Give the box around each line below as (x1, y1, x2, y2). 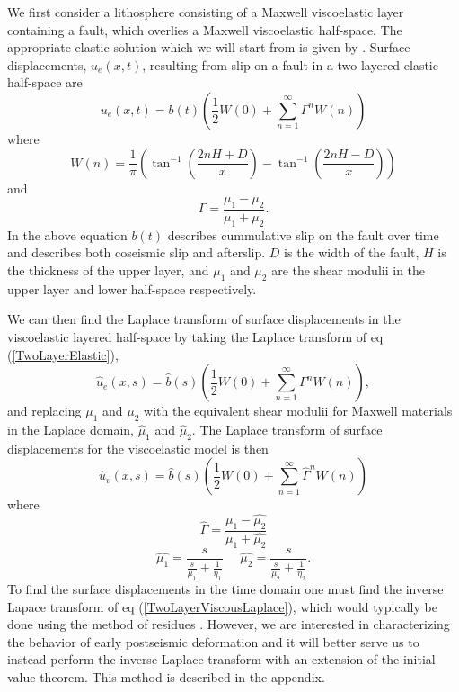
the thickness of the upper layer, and (7, 260, 209, 279)
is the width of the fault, (284, 243, 419, 262)
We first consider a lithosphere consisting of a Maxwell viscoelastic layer (7, 3, 404, 21)
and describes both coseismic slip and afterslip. (7, 243, 266, 262)
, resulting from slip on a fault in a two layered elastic (142, 55, 438, 74)
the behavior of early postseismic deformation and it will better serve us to (7, 632, 419, 651)
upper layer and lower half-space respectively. (7, 279, 257, 298)
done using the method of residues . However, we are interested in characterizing (7, 615, 450, 634)
